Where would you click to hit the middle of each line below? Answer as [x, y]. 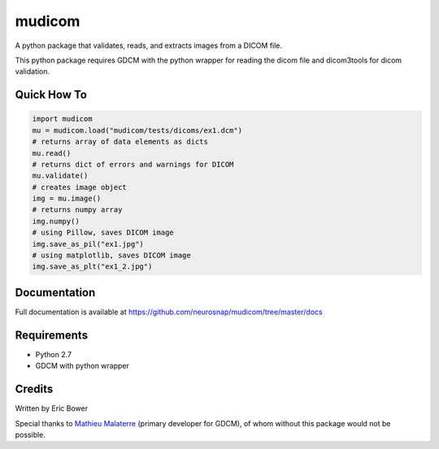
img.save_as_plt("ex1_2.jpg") [92, 267]
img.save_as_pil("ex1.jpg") [88, 244]
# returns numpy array [77, 210]
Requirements [52, 335]
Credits [34, 389]
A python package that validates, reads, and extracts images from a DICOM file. [149, 45]
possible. [30, 434]
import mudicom [62, 119]
